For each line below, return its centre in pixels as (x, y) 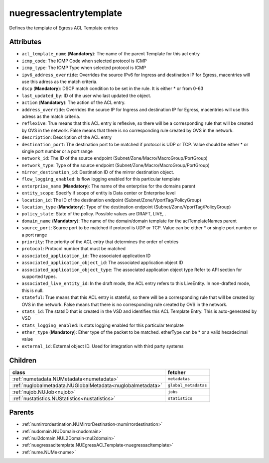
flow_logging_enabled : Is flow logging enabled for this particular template (101, 179)
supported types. (39, 277)
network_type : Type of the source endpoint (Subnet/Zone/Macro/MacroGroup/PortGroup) (116, 165)
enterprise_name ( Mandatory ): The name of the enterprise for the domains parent (109, 186)
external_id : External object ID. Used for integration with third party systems (103, 346)
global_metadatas (187, 385)
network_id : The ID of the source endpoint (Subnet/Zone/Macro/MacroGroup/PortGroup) (115, 158)
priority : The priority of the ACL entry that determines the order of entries (100, 242)
